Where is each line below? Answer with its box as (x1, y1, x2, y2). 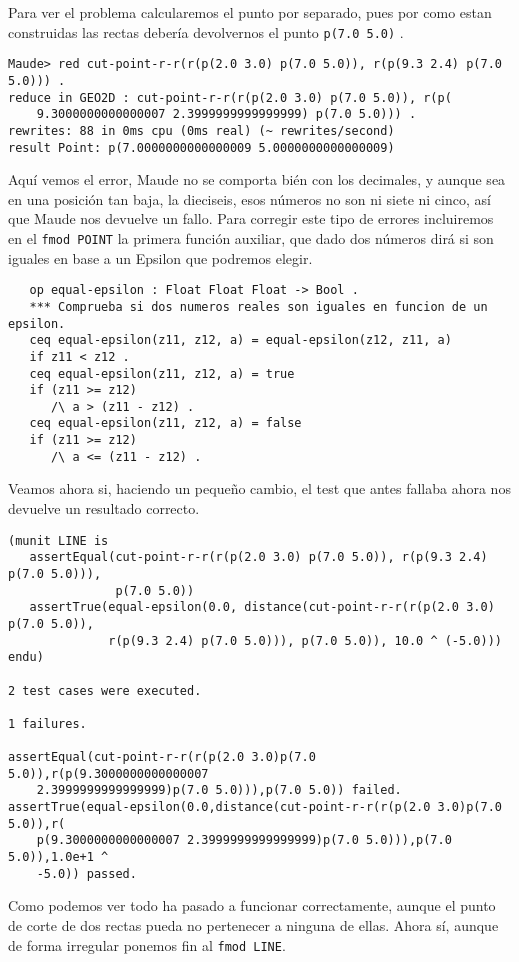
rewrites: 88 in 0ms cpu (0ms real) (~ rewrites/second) (8, 123, 395, 138)
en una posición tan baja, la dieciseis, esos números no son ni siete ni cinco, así (8, 188, 491, 209)
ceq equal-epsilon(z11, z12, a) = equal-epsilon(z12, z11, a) (29, 333, 452, 348)
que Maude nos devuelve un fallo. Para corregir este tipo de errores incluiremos (8, 208, 494, 229)
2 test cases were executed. (8, 683, 202, 698)
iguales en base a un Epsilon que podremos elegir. (8, 247, 313, 268)
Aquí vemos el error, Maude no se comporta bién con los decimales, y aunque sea (8, 169, 506, 190)
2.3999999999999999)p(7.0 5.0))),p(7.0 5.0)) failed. (36, 783, 402, 798)
